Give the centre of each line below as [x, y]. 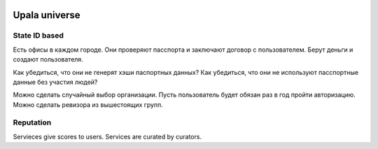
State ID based [38, 36]
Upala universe [47, 15]
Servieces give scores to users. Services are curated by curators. [107, 136]
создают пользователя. [48, 59]
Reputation [32, 122]
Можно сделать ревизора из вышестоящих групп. [88, 104]
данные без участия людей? [55, 82]
